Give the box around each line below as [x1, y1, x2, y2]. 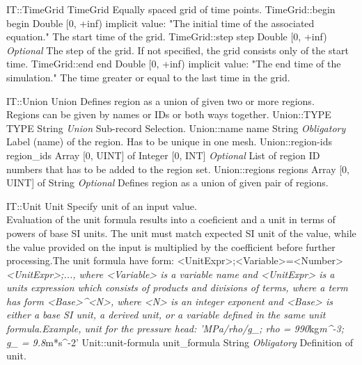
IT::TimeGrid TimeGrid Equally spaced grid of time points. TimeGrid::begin [6, 2, 336, 16]
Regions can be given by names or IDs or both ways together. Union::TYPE [6, 107, 331, 122]
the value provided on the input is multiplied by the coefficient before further [6, 239, 336, 254]
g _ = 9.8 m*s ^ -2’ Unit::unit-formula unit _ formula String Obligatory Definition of [6, 334, 353, 349]
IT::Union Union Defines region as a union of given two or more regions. [6, 93, 315, 108]
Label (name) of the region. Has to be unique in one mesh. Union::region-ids [6, 134, 332, 149]
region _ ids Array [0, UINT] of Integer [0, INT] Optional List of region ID [6, 147, 320, 162]
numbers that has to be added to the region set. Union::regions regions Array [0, [6, 161, 350, 176]
